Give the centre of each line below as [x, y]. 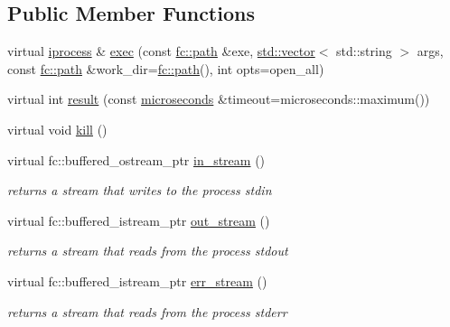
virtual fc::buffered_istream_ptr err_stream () [137, 280]
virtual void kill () [57, 129]
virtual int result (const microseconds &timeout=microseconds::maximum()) [219, 99]
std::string [364, 51]
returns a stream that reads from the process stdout [148, 251]
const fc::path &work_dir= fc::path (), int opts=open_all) [166, 68]
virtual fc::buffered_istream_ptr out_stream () [139, 220]
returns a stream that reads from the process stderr [147, 311]
